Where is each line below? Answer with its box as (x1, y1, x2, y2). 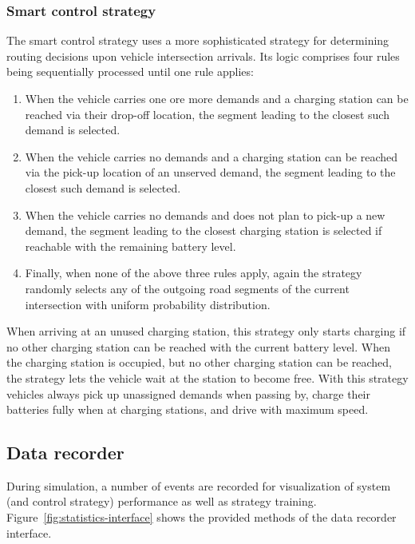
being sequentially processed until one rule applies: (6, 63, 254, 80)
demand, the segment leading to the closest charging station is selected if (25, 222, 382, 239)
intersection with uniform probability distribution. (25, 296, 271, 312)
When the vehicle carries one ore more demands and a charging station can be (25, 90, 409, 106)
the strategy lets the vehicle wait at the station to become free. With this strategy (6, 369, 409, 386)
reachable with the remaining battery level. (25, 237, 236, 254)
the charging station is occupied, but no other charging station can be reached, (6, 354, 393, 371)
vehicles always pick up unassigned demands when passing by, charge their (6, 385, 370, 402)
